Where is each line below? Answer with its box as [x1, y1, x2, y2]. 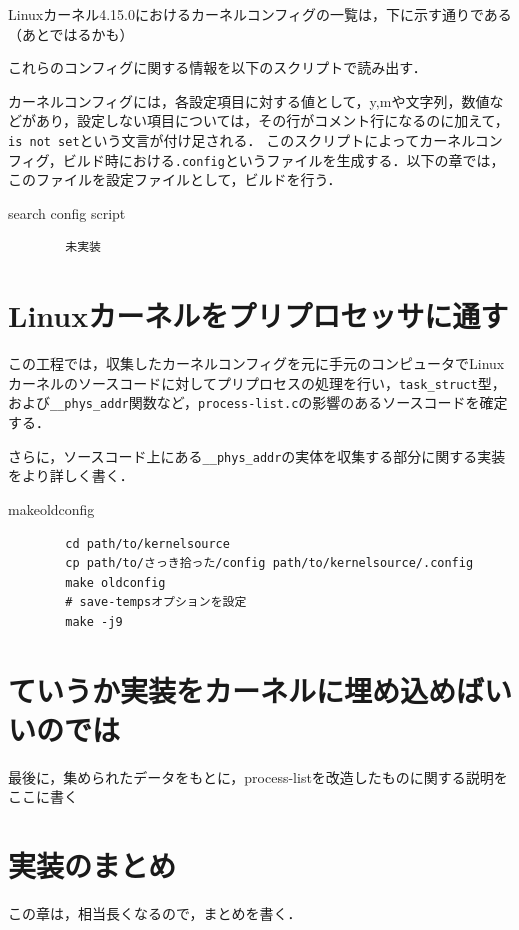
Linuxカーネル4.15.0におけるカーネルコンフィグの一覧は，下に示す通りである [8, 4, 512, 24]
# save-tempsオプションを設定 [65, 595, 247, 610]
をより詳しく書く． [8, 465, 134, 486]
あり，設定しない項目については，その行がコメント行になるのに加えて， [35, 110, 509, 131]
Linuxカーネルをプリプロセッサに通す [8, 295, 509, 336]
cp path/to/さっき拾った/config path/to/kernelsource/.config [65, 556, 474, 571]
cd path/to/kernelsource [65, 536, 230, 551]
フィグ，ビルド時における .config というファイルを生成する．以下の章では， [8, 149, 505, 170]
